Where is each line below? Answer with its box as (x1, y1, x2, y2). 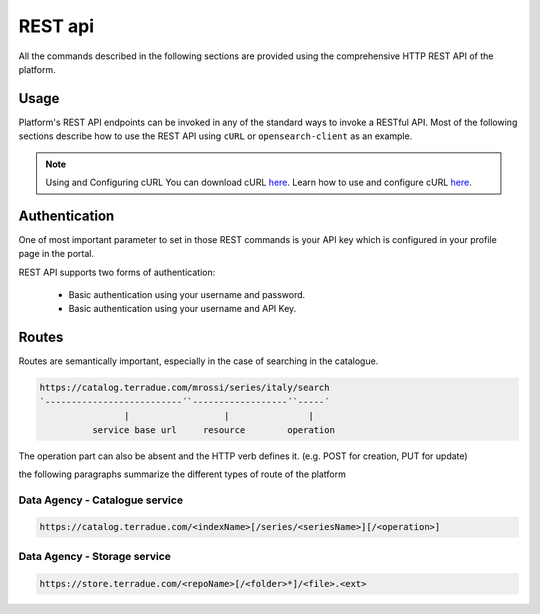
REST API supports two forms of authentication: (18, 266, 216, 278)
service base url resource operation (91, 424, 335, 435)
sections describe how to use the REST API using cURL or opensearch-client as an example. (18, 130, 413, 142)
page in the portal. (18, 248, 95, 260)
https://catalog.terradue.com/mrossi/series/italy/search (39, 382, 330, 394)
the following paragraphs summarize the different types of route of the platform (18, 468, 347, 480)
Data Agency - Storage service (18, 549, 172, 563)
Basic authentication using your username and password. (68, 289, 306, 301)
